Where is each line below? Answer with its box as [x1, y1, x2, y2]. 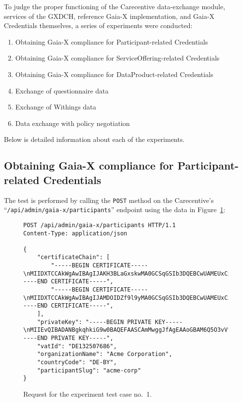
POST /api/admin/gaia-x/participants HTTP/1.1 [23, 221, 176, 229]
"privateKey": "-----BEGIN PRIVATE [37, 318, 151, 325]
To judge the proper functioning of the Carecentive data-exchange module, [4, 1, 226, 11]
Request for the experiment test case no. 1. [23, 388, 152, 399]
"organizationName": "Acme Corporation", [37, 351, 172, 358]
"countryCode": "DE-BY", [37, 359, 117, 366]
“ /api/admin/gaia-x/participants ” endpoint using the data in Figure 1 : [4, 204, 226, 215]
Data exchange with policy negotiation [15, 118, 130, 128]
